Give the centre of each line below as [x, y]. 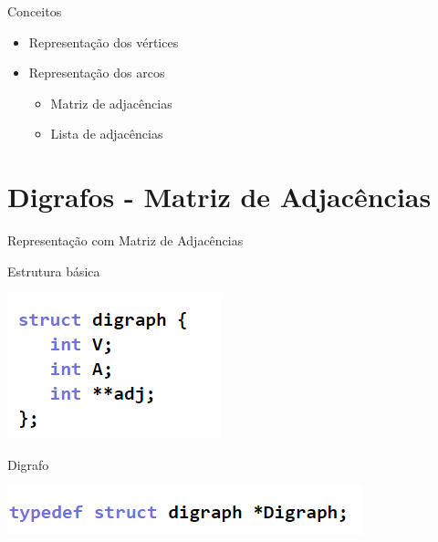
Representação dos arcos [97, 73]
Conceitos [35, 11]
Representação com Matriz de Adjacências [125, 240]
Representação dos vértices [104, 42]
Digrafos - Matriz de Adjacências [219, 197]
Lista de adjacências [107, 134]
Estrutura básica [54, 271]
